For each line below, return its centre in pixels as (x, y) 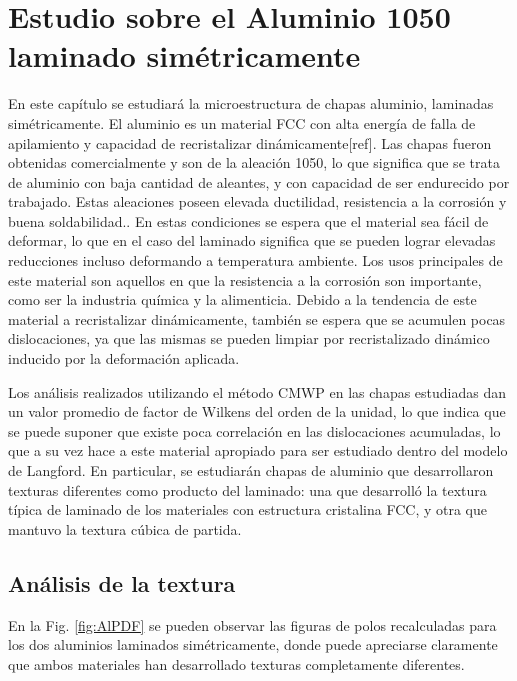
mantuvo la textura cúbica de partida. (125, 528)
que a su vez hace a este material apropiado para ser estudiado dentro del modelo (258, 450)
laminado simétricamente (184, 55)
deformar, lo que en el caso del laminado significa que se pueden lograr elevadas (252, 240)
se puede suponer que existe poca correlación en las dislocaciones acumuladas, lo (254, 430)
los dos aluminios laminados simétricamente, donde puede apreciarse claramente (253, 644)
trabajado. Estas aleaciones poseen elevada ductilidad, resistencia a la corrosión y (257, 201)
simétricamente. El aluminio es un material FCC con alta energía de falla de (242, 122)
